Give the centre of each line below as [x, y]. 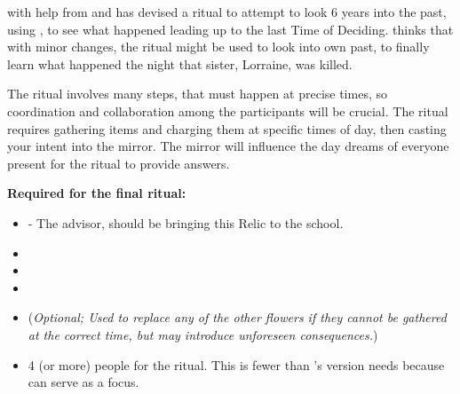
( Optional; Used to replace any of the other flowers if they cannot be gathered [237, 317]
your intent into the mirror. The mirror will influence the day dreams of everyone [228, 146]
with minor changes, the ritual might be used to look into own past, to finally [218, 47]
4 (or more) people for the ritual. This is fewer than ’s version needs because [236, 364]
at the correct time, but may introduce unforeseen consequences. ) [203, 334]
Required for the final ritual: [97, 193]
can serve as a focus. [83, 382]
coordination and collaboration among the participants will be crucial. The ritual [228, 110]
